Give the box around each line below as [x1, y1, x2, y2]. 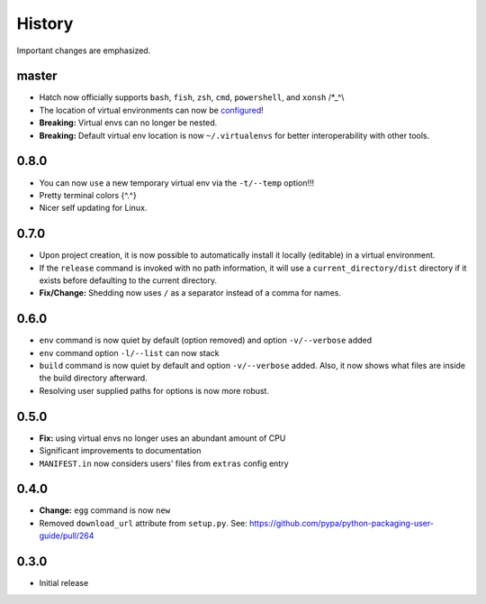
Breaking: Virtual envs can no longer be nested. [39, 117, 218, 128]
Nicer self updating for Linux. [39, 203, 148, 214]
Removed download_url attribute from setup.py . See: [39, 517, 247, 528]
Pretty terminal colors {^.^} [39, 189, 137, 200]
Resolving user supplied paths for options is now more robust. [39, 385, 270, 396]
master [16, 69, 58, 84]
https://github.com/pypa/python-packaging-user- [248, 517, 434, 528]
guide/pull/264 [39, 530, 94, 541]
